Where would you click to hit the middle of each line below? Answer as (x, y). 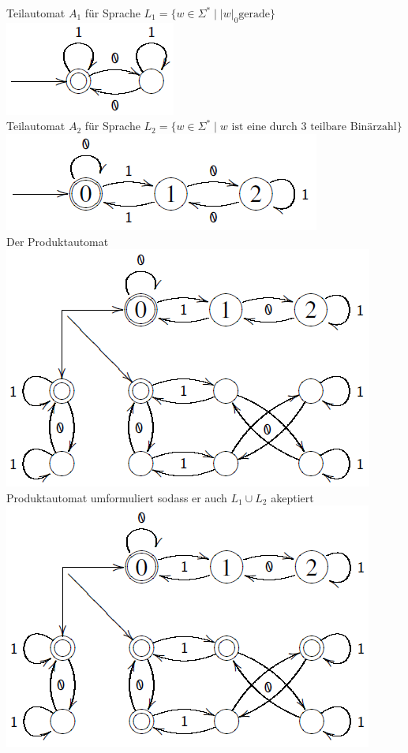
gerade (255, 14)
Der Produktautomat (58, 241)
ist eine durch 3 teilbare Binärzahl (314, 127)
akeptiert (292, 497)
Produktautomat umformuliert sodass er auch (117, 497)
